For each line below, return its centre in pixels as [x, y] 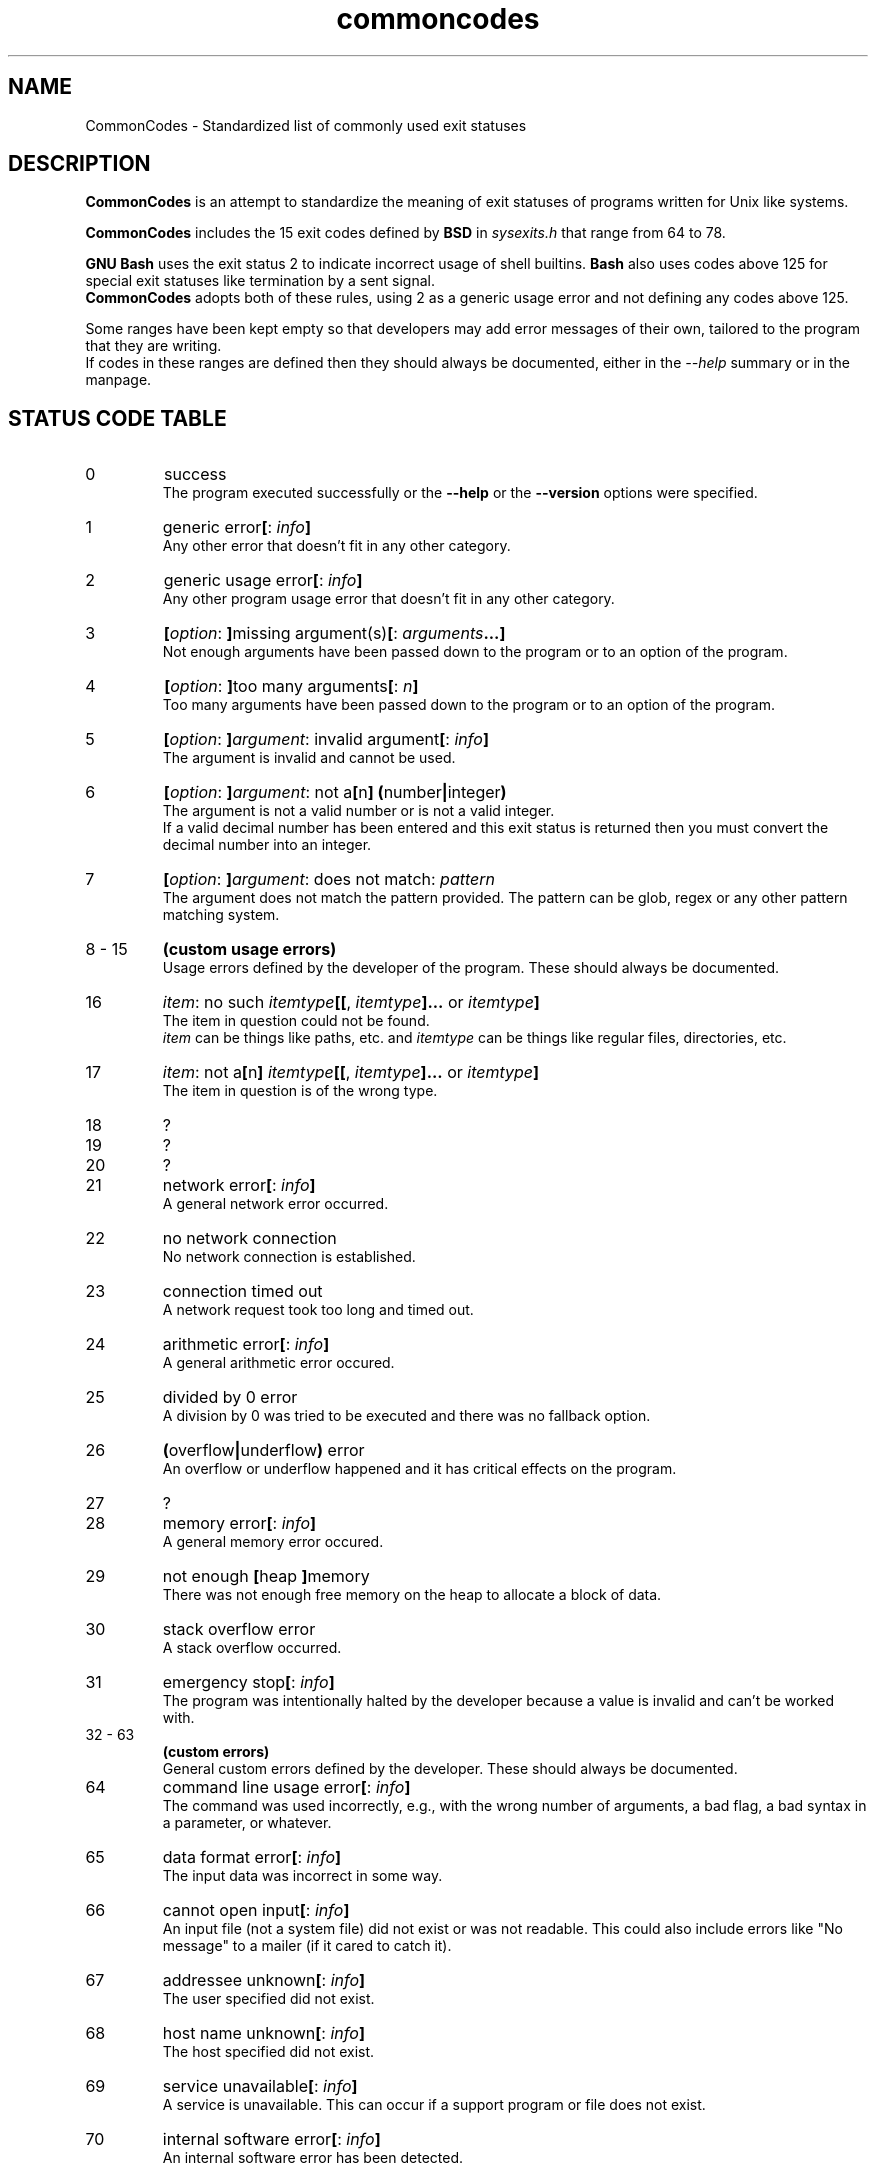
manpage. [118, 380]
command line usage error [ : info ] [286, 1787]
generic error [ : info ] [236, 527]
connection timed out [242, 1291]
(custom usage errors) [249, 949]
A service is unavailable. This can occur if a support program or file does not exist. [434, 2105]
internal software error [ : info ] [271, 2139]
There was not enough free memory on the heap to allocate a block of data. [412, 1595]
